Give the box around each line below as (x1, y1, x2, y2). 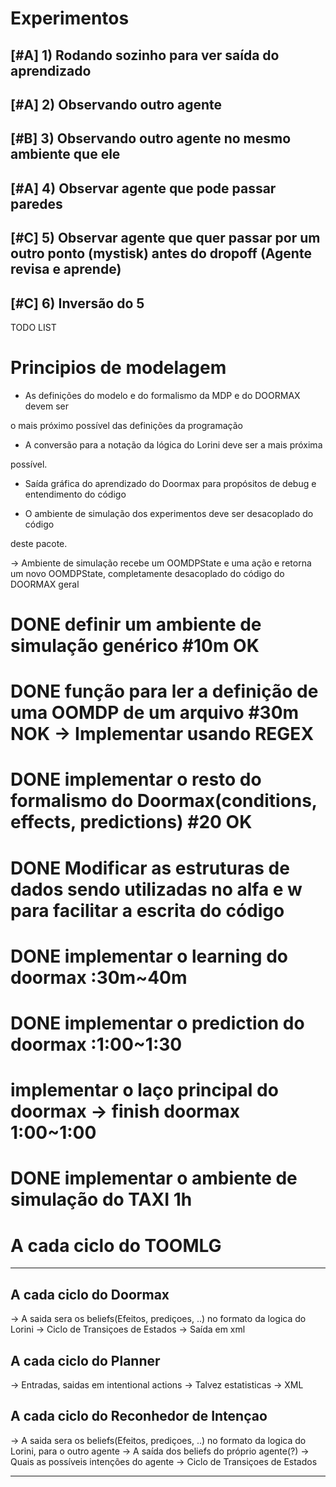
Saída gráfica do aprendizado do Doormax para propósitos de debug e (24, 477, 317, 489)
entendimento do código (24, 488, 127, 500)
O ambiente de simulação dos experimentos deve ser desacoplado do (24, 507, 314, 519)
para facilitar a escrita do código (10, 899, 285, 922)
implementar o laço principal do (10, 1079, 279, 1102)
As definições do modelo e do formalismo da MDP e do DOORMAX (24, 389, 301, 401)
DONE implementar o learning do (10, 945, 288, 967)
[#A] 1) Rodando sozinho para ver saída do (10, 47, 280, 64)
